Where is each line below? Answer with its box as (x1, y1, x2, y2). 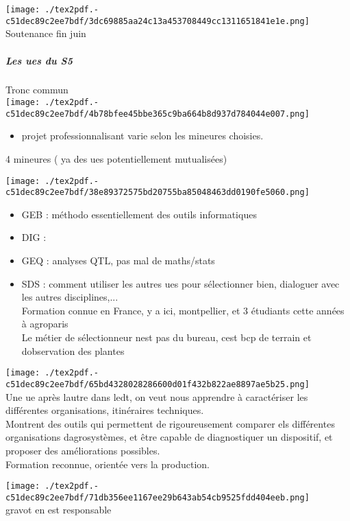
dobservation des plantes (21, 343, 125, 358)
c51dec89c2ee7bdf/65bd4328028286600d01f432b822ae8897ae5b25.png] (5, 379, 310, 389)
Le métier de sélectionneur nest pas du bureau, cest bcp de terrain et (21, 330, 312, 345)
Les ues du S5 (5, 53, 73, 67)
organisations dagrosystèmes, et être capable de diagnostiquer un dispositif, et (5, 430, 333, 444)
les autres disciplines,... (21, 290, 118, 304)
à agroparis (21, 316, 68, 331)
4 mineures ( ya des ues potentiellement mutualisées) (5, 151, 227, 165)
